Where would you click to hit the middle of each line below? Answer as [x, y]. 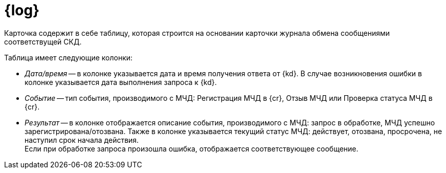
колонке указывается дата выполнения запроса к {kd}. [121, 82]
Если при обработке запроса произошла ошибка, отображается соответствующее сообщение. [192, 148]
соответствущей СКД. [43, 41]
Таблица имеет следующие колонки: [69, 57]
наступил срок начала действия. [82, 140]
